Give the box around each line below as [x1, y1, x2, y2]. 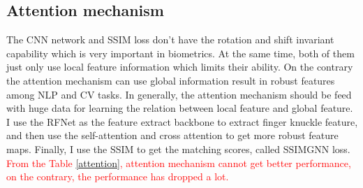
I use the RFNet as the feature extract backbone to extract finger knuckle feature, [6, 114, 358, 129]
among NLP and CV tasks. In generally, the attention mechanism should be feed [6, 87, 352, 101]
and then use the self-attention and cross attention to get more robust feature [6, 128, 339, 143]
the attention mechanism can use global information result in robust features [6, 73, 335, 87]
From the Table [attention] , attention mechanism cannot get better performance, [6, 155, 351, 170]
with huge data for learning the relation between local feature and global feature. [6, 101, 353, 115]
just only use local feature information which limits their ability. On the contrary [6, 59, 353, 74]
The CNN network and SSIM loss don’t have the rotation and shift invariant [6, 32, 334, 47]
